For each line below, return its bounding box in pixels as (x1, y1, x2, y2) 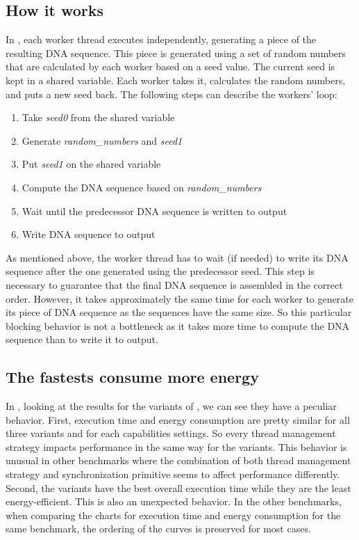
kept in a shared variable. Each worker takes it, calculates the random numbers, (6, 72, 346, 87)
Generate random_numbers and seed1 (22, 133, 183, 148)
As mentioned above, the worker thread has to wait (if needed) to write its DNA (6, 250, 349, 264)
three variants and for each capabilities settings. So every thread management (6, 426, 336, 440)
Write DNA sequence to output (22, 227, 156, 241)
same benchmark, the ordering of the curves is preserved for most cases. (6, 521, 311, 536)
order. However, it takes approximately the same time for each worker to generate (6, 291, 353, 305)
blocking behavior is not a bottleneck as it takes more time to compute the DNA (6, 318, 350, 333)
